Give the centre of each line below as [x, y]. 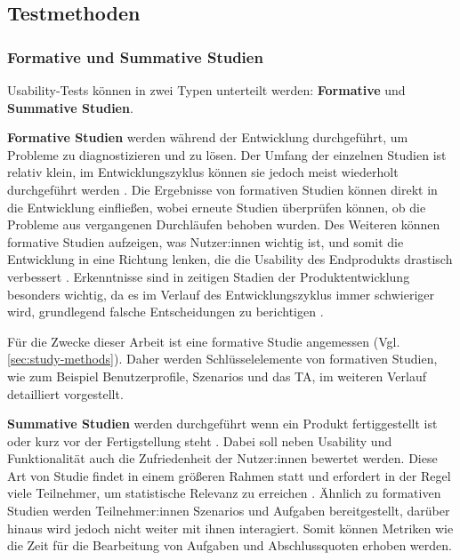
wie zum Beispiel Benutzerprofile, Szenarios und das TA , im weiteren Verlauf [217, 376]
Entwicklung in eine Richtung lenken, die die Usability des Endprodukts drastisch [230, 259]
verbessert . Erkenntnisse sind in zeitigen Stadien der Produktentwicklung [209, 276]
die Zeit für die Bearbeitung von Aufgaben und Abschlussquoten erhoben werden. [230, 545]
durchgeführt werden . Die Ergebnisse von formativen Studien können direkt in [222, 189]
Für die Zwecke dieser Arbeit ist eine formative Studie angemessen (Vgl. [204, 341]
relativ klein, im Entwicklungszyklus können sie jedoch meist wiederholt [203, 172]
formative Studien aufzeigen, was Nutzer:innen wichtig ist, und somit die [206, 241]
